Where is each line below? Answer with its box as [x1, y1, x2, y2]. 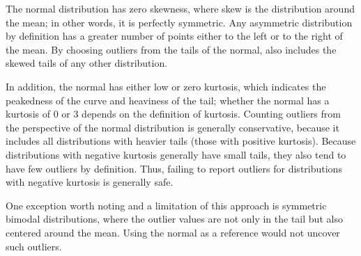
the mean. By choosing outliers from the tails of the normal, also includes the [6, 42, 337, 56]
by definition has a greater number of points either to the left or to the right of [6, 29, 343, 43]
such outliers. [6, 239, 62, 253]
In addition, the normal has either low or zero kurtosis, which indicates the [6, 79, 326, 93]
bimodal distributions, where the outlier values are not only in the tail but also [6, 211, 343, 226]
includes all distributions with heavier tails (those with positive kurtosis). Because [6, 134, 356, 148]
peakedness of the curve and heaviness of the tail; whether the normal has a [6, 93, 330, 107]
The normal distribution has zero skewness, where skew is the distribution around [6, 1, 355, 15]
